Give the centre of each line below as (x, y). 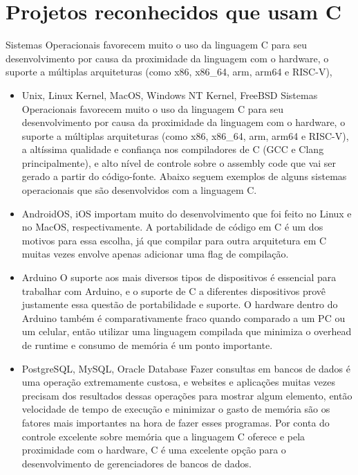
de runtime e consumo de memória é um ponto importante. (147, 345)
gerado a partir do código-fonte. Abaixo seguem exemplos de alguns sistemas (184, 176)
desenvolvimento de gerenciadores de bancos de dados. (136, 463)
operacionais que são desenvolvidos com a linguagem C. (139, 190)
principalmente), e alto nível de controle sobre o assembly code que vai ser (179, 162)
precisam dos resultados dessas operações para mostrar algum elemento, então (187, 395)
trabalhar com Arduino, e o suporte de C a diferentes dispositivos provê (174, 290)
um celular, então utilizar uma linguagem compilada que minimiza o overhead (187, 331)
